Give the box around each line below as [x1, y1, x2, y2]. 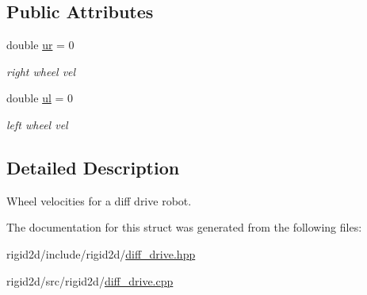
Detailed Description [6, 155, 180, 179]
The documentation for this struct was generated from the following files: [6, 219, 362, 236]
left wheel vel [6, 116, 68, 132]
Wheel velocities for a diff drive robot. [6, 192, 192, 209]
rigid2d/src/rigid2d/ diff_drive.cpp [6, 272, 174, 289]
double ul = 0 [6, 90, 74, 106]
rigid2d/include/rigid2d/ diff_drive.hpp [6, 245, 196, 262]
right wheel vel [6, 63, 76, 79]
